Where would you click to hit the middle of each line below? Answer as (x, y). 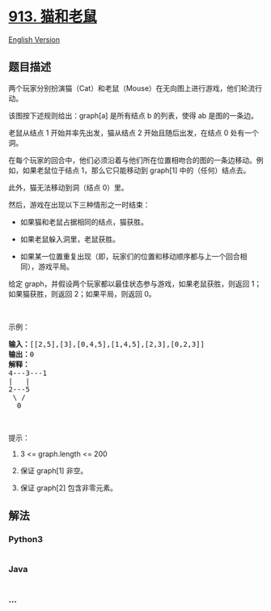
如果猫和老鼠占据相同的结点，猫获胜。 (84, 222)
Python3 (25, 540)
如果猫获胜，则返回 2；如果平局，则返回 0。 (82, 293)
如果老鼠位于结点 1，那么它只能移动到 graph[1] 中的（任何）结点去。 (136, 170)
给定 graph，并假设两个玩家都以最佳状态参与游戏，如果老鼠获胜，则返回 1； (135, 284)
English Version (34, 39)
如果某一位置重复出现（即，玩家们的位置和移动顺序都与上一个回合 (130, 256)
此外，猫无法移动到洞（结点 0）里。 (68, 187)
